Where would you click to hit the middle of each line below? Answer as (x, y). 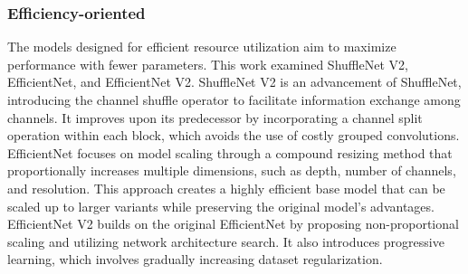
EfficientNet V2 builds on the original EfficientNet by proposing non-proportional (233, 224)
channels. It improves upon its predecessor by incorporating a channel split (215, 117)
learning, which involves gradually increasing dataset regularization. (195, 259)
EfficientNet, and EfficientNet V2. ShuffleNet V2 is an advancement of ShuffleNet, (234, 82)
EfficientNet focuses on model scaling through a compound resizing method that (230, 152)
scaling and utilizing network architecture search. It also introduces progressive (226, 241)
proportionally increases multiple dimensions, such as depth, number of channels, (232, 170)
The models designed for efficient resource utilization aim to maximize (202, 47)
